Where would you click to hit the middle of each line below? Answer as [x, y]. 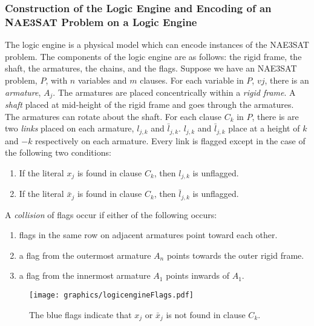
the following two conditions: [58, 152]
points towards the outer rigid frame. [235, 255]
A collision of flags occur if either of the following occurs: [111, 214]
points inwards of [198, 275]
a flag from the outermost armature [85, 255]
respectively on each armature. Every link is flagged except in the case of [170, 140]
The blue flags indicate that [80, 314]
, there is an [287, 80]
